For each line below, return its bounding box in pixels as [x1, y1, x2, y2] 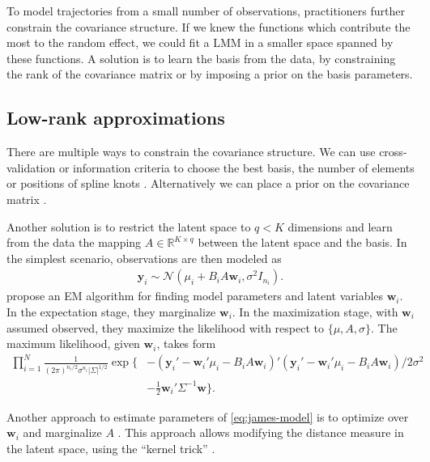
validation [6, 159, 56, 176]
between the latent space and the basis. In [198, 234, 407, 251]
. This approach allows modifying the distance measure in [117, 424, 404, 441]
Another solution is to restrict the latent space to [6, 218, 251, 235]
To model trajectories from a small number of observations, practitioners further [6, 2, 405, 19]
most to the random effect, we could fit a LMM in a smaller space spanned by [6, 34, 394, 51]
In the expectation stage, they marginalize [6, 303, 216, 320]
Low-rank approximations [6, 105, 225, 130]
